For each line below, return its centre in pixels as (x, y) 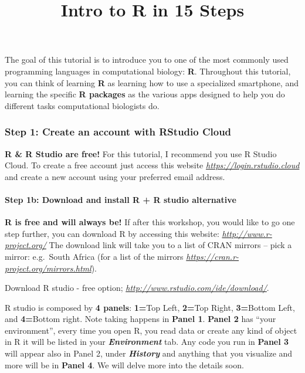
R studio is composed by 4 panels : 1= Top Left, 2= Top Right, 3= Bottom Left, (150, 307)
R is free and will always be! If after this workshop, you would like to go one (150, 222)
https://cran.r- (213, 256)
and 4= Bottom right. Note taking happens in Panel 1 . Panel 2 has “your (140, 319)
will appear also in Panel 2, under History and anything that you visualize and (149, 353)
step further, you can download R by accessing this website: (112, 233)
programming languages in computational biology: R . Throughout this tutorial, (148, 71)
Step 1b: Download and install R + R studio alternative (121, 199)
